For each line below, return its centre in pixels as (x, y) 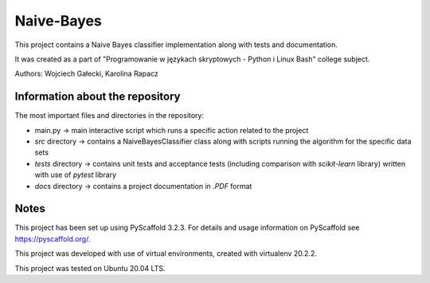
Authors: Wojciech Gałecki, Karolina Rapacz (86, 74)
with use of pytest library (76, 175)
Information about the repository (98, 97)
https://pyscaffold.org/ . (53, 238)
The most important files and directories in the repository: (109, 116)
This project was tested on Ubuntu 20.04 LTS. (90, 268)
